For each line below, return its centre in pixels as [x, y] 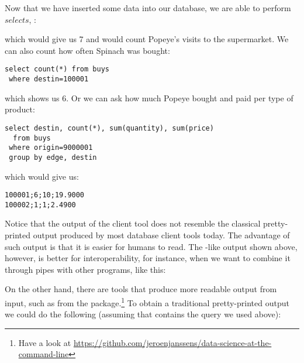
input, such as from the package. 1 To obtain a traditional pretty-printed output [147, 302]
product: [20, 109]
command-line [44, 354]
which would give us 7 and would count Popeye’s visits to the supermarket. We [147, 39]
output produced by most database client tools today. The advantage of [161, 235]
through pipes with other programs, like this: [85, 269]
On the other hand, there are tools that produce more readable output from [141, 289]
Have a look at [45, 342]
